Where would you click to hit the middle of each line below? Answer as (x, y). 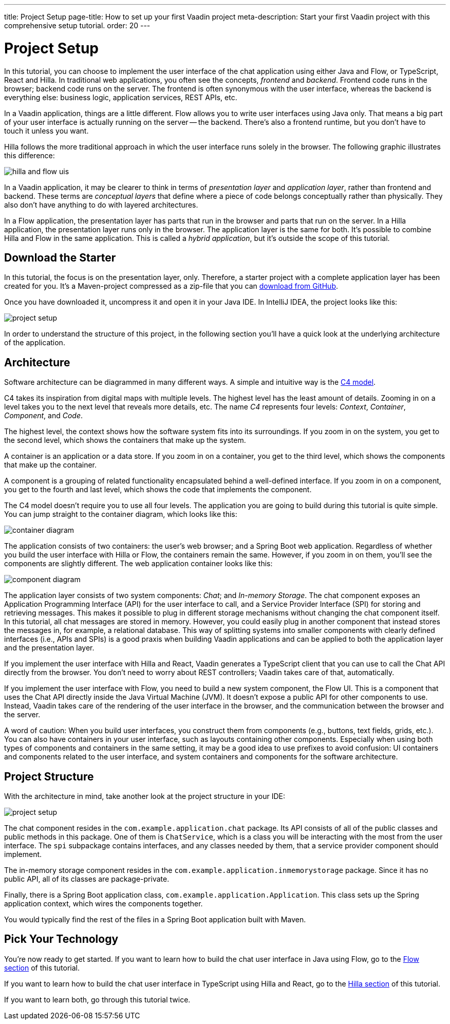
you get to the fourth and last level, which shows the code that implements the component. (158, 490)
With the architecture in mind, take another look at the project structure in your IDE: (145, 796)
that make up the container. (51, 465)
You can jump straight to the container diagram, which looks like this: (121, 514)
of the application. (35, 343)
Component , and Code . (44, 416)
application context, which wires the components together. (104, 904)
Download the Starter (60, 257)
